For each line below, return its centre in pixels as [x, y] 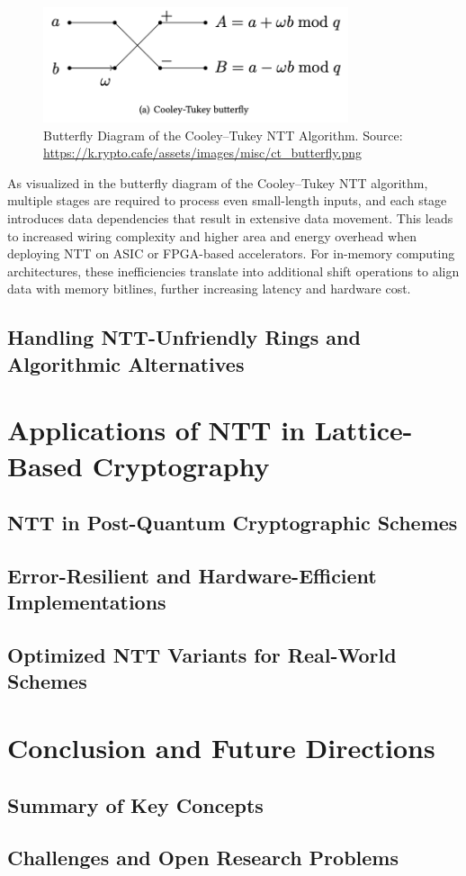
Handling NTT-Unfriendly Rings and [184, 337]
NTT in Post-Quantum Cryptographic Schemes [233, 523]
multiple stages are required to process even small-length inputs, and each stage [227, 200]
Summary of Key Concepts [135, 804]
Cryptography [181, 465]
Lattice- [363, 430]
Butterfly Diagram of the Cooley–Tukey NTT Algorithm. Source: [223, 135]
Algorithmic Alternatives [126, 363]
